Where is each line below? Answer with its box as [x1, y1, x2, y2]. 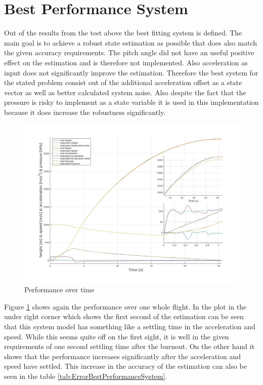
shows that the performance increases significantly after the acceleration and [4, 351, 241, 361]
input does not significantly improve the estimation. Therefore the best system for [4, 67, 258, 78]
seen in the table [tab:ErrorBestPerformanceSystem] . [4, 371, 167, 381]
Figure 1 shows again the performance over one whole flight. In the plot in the [4, 301, 247, 312]
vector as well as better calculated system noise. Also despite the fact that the [4, 87, 246, 97]
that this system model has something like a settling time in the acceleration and [4, 321, 255, 332]
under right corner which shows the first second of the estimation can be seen [4, 311, 244, 322]
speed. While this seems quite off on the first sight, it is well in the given [4, 331, 229, 341]
